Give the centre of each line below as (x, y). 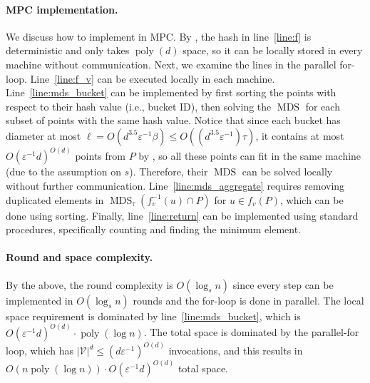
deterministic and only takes (68, 50)
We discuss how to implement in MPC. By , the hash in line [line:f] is (159, 36)
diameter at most (43, 135)
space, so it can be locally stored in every (273, 50)
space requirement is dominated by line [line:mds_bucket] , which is (153, 316)
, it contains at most (300, 135)
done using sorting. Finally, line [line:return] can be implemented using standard (182, 215)
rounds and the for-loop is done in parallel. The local (248, 300)
